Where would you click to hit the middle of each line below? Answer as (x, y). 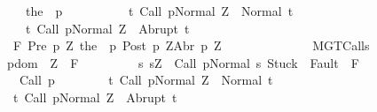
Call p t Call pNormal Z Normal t (146, 80)
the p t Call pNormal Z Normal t (159, 11)
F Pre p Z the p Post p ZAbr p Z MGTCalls (191, 45)
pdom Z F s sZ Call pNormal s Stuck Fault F (183, 62)
